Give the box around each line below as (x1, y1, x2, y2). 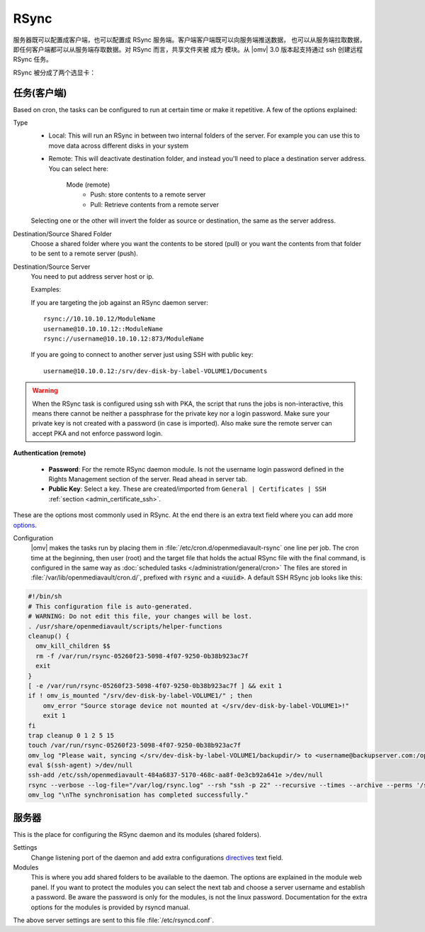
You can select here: (48, 164, 109, 173)
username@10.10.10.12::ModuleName (43, 325, 163, 333)
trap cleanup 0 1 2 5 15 (28, 731, 115, 739)
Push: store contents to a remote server (90, 190, 206, 199)
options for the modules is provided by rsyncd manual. (30, 903, 191, 911)
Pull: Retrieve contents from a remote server (90, 200, 220, 209)
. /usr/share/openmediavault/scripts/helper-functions (28, 622, 222, 631)
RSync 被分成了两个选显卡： (13, 68, 96, 77)
